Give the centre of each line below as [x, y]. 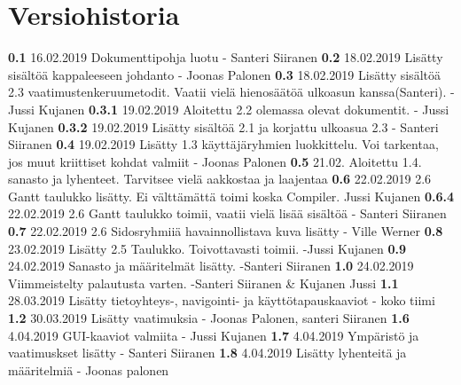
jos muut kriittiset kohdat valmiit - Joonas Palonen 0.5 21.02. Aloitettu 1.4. [215, 161]
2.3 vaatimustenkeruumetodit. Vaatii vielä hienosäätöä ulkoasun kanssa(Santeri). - [231, 92]
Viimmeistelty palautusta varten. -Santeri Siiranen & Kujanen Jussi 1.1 [203, 283]
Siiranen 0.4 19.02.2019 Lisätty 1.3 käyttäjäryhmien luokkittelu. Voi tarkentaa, [223, 144]
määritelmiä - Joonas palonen [89, 369]
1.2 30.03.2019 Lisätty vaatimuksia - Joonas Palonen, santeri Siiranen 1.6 [209, 318]
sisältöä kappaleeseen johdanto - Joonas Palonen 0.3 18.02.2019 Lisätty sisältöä [224, 74]
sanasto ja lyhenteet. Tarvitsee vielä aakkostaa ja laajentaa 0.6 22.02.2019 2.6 [220, 179]
